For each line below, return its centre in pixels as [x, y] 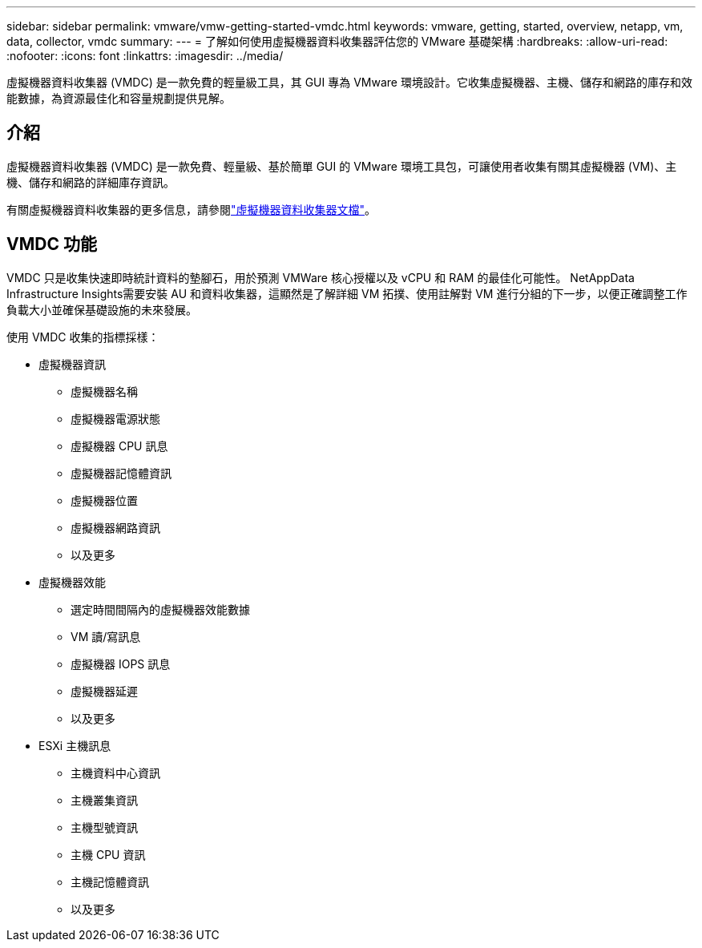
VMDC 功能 [52, 244]
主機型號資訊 [104, 827]
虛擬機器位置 [104, 500]
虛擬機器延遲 [104, 691]
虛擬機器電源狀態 [115, 418]
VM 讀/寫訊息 [106, 636]
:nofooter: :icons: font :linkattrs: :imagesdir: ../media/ [145, 56]
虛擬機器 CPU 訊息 [119, 446]
